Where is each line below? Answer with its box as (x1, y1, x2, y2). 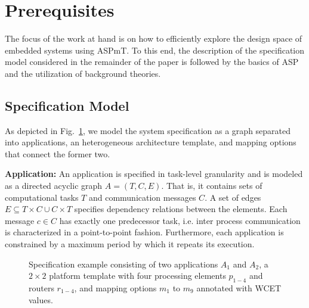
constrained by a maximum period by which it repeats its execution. (5, 238, 255, 250)
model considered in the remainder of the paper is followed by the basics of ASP (5, 55, 299, 68)
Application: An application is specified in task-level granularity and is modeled (5, 167, 303, 180)
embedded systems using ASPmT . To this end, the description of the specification (5, 43, 305, 56)
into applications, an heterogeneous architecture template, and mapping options (5, 136, 296, 148)
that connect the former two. (5, 147, 110, 160)
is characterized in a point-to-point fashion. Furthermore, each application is (5, 226, 284, 238)
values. (29, 293, 53, 306)
